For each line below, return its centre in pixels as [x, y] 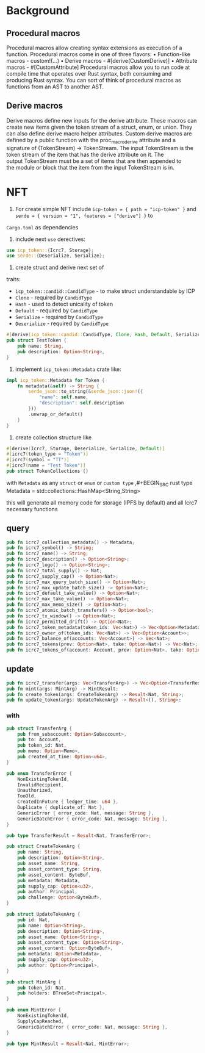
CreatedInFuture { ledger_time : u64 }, [68, 802]
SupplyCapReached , [41, 1021]
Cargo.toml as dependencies [42, 227]
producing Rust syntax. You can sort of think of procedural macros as [94, 80]
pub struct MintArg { [34, 982]
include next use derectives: [50, 239]
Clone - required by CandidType [54, 298]
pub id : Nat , [34, 920]
